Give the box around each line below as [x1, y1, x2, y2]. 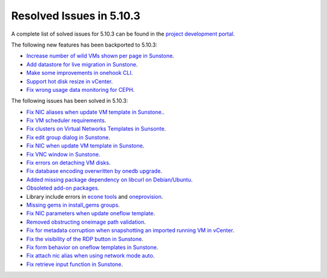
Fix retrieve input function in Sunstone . [26, 260, 124, 268]
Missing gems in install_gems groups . [26, 201, 121, 208]
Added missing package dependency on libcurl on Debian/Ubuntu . [26, 176, 193, 183]
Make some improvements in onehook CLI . [26, 69, 133, 77]
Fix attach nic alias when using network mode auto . [26, 252, 155, 259]
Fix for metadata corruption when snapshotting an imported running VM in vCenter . [26, 227, 234, 234]
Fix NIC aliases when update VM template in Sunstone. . [26, 108, 165, 115]
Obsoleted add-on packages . [26, 184, 100, 192]
